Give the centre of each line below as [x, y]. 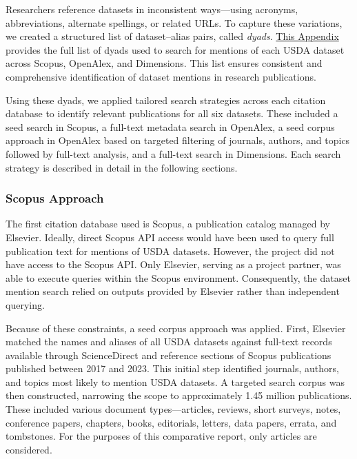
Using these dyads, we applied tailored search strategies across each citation [166, 100]
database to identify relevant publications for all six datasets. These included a [172, 113]
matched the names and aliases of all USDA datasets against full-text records [169, 341]
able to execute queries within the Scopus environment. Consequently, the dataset [178, 277]
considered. [29, 449]
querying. [25, 304]
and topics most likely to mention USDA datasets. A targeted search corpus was [175, 381]
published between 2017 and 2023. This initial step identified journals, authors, [172, 368]
